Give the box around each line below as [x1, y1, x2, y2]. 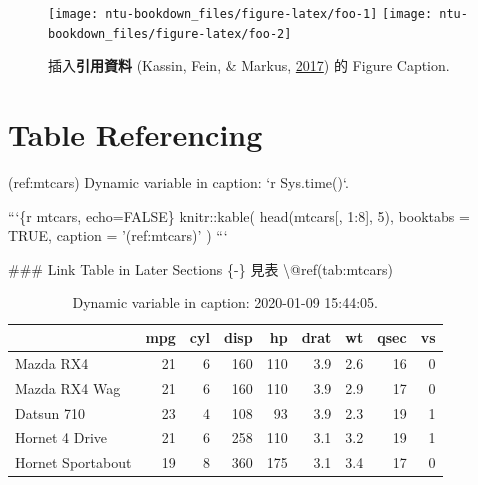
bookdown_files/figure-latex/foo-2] [48, 26, 292, 41]
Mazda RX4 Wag [15, 377, 121, 398]
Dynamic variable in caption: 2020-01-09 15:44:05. [72, 292, 379, 313]
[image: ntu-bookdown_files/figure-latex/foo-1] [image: [48, 7, 433, 21]
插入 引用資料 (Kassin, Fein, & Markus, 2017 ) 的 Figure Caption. [48, 55, 450, 76]
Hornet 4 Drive [15, 427, 108, 448]
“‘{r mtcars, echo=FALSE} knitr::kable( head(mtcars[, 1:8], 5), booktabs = [8, 205, 470, 226]
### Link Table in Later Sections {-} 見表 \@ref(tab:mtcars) [8, 258, 393, 279]
